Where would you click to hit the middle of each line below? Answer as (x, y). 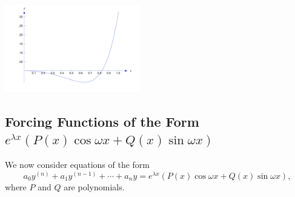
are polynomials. (94, 186)
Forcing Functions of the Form (102, 121)
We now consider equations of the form (78, 165)
